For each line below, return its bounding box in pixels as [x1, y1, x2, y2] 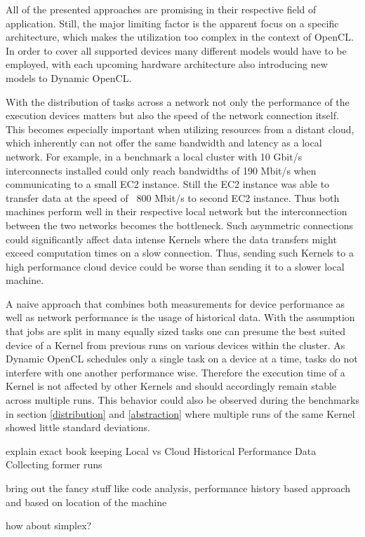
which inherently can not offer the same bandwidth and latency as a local [6, 135, 322, 150]
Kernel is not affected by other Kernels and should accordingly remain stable [6, 379, 337, 393]
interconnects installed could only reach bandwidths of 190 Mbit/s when [6, 163, 317, 177]
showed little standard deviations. [6, 420, 151, 435]
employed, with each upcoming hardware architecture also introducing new [6, 57, 328, 72]
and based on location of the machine [6, 494, 167, 509]
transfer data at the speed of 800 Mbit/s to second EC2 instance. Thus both [6, 190, 340, 205]
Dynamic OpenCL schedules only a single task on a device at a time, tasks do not [6, 351, 358, 366]
